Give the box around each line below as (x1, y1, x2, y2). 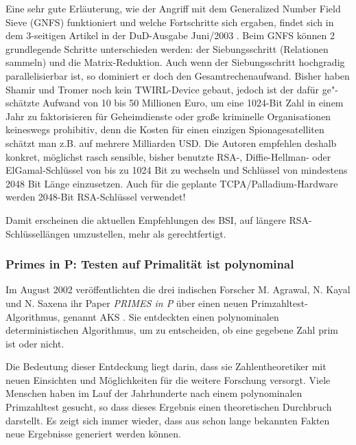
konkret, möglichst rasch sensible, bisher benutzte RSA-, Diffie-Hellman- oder (5, 149, 331, 163)
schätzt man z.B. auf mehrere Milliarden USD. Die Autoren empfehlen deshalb (5, 135, 337, 150)
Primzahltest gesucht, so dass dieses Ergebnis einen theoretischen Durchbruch (5, 400, 332, 414)
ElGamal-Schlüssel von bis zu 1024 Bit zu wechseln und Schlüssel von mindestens (5, 163, 348, 177)
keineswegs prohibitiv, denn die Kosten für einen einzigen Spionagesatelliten (5, 122, 324, 137)
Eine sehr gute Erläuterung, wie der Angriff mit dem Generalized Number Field (5, 1, 341, 15)
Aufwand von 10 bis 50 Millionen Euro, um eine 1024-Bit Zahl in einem (43, 95, 344, 110)
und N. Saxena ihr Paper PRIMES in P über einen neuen (5, 295, 248, 310)
